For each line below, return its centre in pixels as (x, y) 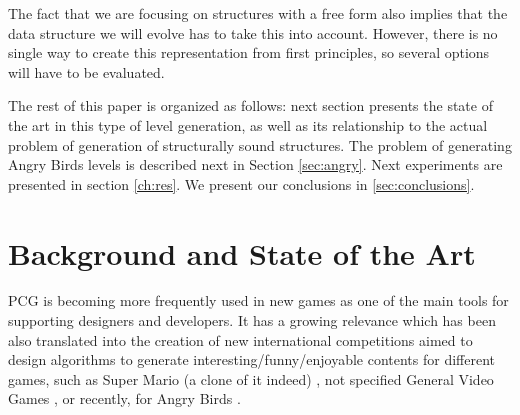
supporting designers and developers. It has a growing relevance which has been (252, 320)
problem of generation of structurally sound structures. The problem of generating (260, 144)
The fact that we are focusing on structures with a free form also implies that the (258, 13)
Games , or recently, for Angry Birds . (124, 398)
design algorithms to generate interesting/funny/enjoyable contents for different (252, 359)
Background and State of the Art (242, 252)
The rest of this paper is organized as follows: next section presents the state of (250, 105)
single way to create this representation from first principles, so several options (249, 52)
